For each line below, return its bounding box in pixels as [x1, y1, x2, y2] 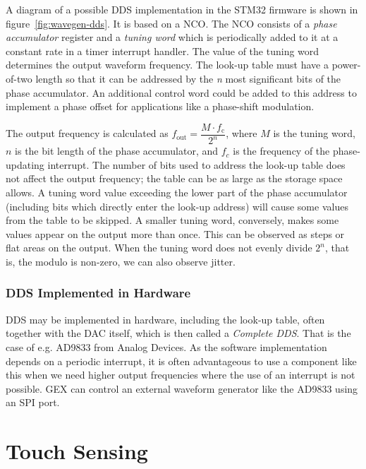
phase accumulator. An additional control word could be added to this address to [6, 85, 357, 100]
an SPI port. [6, 395, 60, 410]
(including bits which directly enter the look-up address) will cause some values [6, 198, 348, 213]
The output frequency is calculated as [6, 126, 169, 141]
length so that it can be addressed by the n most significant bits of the [35, 71, 341, 85]
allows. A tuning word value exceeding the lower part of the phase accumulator [6, 184, 348, 199]
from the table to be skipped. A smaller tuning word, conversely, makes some [6, 213, 339, 227]
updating [6, 157, 44, 172]
